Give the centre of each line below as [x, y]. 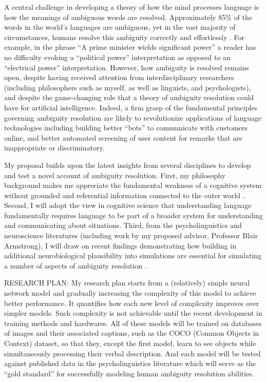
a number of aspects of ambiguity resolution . [75, 265]
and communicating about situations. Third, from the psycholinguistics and [123, 225]
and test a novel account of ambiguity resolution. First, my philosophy [115, 175]
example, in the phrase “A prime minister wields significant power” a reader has [130, 47]
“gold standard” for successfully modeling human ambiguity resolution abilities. [129, 373]
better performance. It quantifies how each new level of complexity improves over [132, 303]
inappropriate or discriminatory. [54, 148]
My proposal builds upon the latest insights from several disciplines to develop [128, 165]
